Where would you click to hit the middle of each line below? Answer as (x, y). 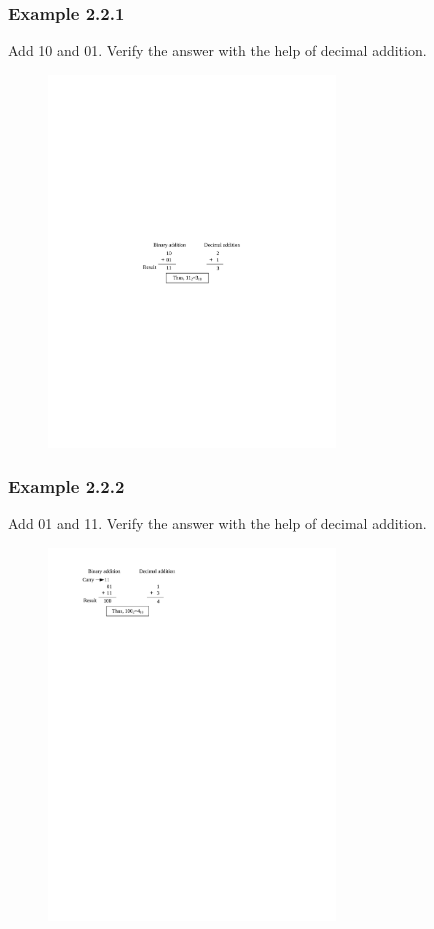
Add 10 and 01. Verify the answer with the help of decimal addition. (217, 50)
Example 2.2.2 (66, 486)
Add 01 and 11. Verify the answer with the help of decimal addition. (217, 523)
